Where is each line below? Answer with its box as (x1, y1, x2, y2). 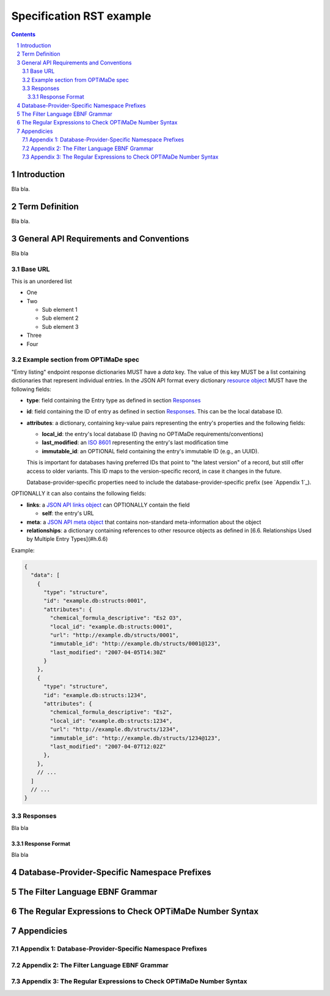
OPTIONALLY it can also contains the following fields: (11, 490, 147, 497)
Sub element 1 (42, 306, 78, 314)
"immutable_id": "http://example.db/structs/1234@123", (50, 734, 221, 741)
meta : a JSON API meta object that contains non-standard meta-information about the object (26, 518, 262, 526)
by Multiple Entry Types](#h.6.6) (26, 535, 108, 543)
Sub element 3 (42, 323, 79, 330)
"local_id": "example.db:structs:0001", (50, 623, 173, 630)
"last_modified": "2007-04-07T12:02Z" (50, 743, 166, 750)
